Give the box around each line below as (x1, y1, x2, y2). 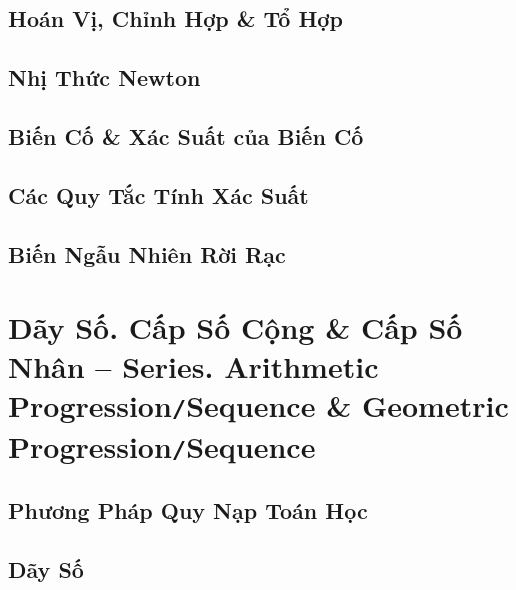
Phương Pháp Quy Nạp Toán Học (8, 495, 368, 526)
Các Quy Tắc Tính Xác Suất (8, 179, 309, 210)
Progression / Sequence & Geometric (8, 385, 509, 426)
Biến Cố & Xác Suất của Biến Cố (8, 120, 364, 151)
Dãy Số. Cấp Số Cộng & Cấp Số (8, 307, 463, 348)
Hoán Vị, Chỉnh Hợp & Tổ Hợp (8, 3, 343, 34)
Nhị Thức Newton (8, 62, 201, 93)
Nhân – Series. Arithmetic (8, 346, 379, 387)
